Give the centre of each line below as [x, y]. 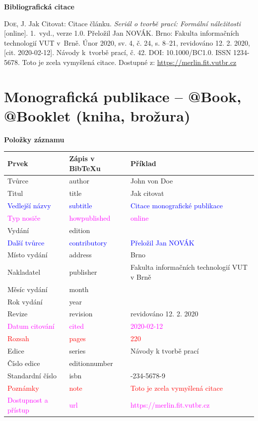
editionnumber [91, 363]
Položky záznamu [34, 139]
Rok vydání [25, 301]
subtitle [81, 206]
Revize [18, 314]
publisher [83, 272]
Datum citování [31, 326]
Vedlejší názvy [29, 206]
